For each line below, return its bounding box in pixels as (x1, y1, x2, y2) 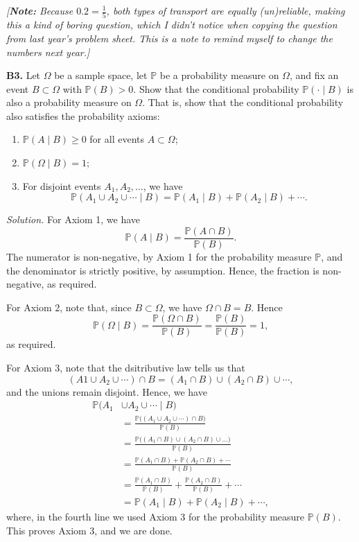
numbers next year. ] (6, 44, 90, 59)
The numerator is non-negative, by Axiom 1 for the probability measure (6, 249, 312, 263)
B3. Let (6, 68, 41, 82)
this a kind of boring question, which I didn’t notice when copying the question (6, 17, 338, 32)
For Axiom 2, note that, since (6, 299, 132, 314)
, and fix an (289, 68, 339, 82)
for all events (89, 132, 144, 146)
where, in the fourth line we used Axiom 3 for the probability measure (6, 509, 305, 523)
